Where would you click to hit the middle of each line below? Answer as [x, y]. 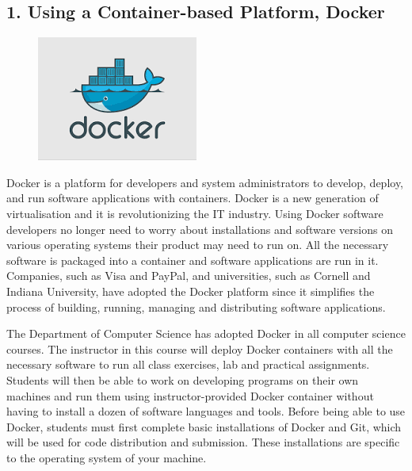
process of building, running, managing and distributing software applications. [196, 306]
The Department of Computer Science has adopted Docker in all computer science [206, 333]
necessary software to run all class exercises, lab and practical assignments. [188, 364]
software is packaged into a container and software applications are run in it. [193, 260]
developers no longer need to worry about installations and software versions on [200, 229]
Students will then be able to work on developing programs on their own [183, 379]
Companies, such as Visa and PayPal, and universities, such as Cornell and [189, 276]
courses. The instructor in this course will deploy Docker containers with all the [200, 348]
